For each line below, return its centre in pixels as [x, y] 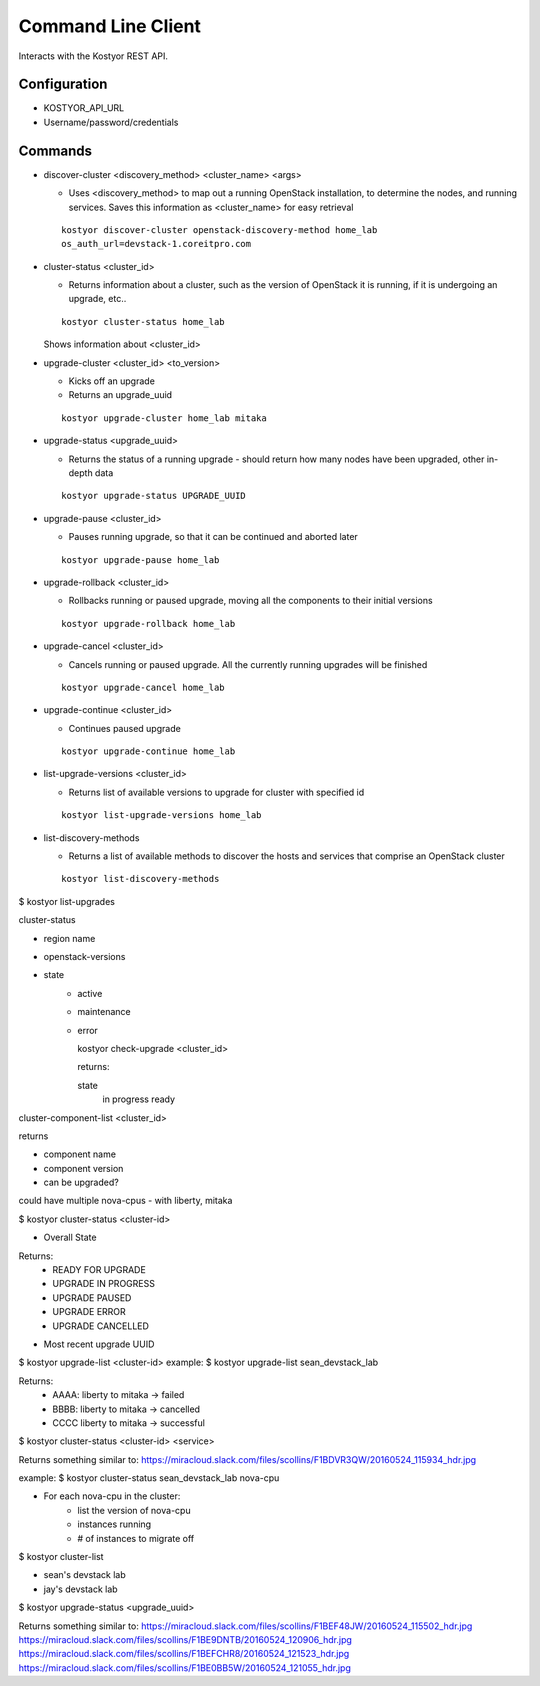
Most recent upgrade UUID [99, 1344]
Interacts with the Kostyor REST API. [93, 56]
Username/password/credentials [111, 122]
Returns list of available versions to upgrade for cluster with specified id [216, 792]
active [90, 993]
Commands [55, 150]
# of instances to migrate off [136, 1538]
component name [80, 1154]
